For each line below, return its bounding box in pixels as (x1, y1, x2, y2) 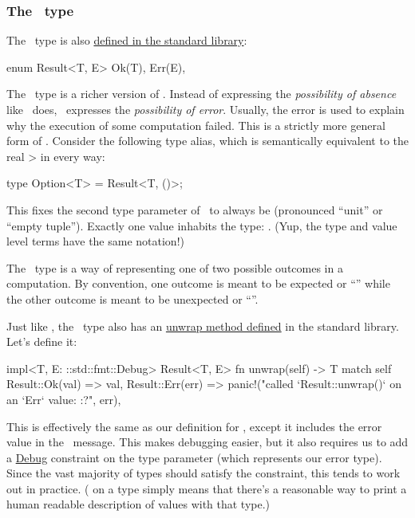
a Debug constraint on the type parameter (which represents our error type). (6, 449, 382, 465)
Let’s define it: (6, 333, 77, 350)
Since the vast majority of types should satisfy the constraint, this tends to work (6, 465, 401, 481)
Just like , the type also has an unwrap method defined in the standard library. (6, 317, 399, 334)
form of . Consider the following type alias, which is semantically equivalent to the (6, 132, 409, 149)
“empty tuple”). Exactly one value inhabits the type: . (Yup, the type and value (6, 217, 397, 233)
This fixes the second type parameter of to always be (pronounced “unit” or (6, 201, 383, 218)
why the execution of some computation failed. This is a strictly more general (6, 116, 385, 133)
